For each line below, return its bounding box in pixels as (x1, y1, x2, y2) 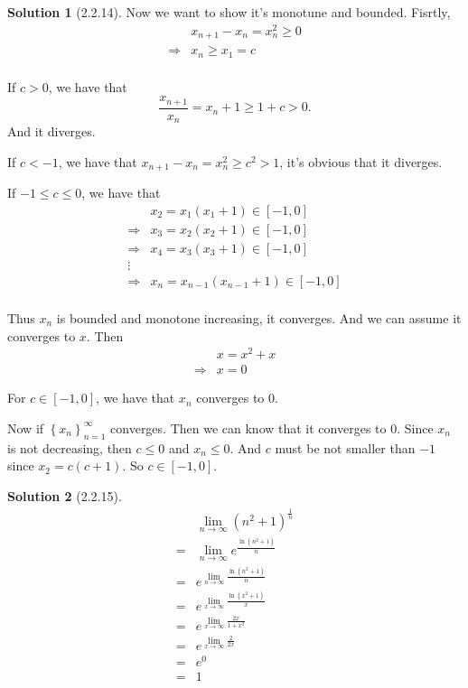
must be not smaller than (275, 438, 416, 457)
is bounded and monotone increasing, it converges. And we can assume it (56, 309, 462, 328)
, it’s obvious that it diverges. (279, 152, 443, 171)
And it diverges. (7, 122, 96, 141)
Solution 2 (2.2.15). (7, 486, 122, 505)
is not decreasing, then (7, 438, 132, 457)
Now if (7, 418, 44, 437)
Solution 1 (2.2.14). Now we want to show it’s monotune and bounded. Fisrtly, (7, 3, 451, 21)
